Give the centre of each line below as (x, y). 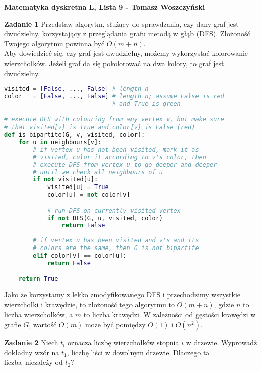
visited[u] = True (78, 187)
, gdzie (224, 304)
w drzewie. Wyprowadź (222, 343)
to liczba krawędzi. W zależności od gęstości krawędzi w (170, 314)
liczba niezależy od (34, 362)
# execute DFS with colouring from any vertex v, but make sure (114, 120)
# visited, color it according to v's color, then (119, 157)
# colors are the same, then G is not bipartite (116, 248)
